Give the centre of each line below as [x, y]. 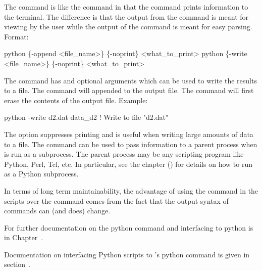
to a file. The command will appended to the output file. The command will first [129, 90]
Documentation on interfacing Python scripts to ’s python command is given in [127, 254]
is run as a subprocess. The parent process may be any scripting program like [124, 154]
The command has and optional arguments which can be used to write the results [130, 80]
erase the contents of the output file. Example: [76, 100]
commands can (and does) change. [57, 211]
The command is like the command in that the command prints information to [126, 7]
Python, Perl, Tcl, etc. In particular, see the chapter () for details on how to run [128, 164]
